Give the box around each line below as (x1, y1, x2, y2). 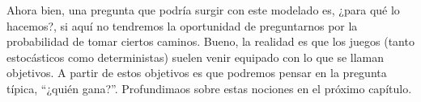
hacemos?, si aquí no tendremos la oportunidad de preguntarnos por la (6, 17, 358, 34)
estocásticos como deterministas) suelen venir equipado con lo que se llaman (6, 48, 385, 65)
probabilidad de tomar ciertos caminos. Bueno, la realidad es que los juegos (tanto (6, 33, 415, 50)
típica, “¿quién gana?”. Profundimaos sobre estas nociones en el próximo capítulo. (6, 80, 412, 96)
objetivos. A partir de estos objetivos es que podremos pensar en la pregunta (6, 64, 387, 81)
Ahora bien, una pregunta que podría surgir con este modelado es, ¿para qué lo (6, 2, 400, 18)
